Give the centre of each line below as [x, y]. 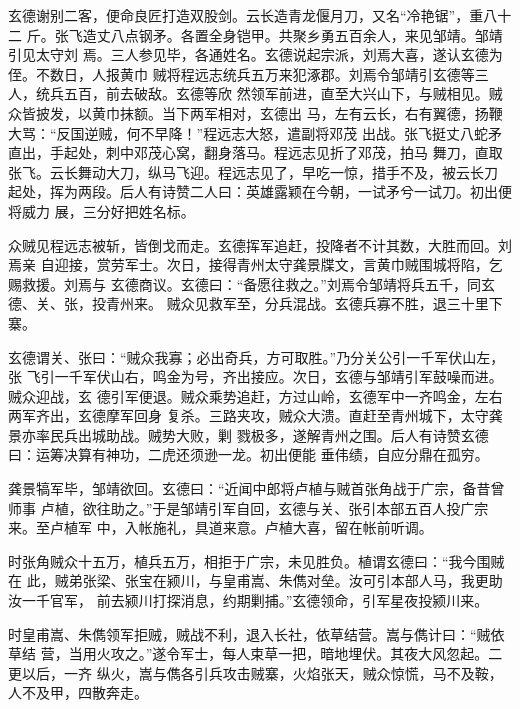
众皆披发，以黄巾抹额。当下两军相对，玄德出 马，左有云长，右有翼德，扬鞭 [255, 112]
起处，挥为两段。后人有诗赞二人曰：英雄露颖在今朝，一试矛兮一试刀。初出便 [260, 191]
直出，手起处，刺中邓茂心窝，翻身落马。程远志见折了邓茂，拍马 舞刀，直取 [255, 152]
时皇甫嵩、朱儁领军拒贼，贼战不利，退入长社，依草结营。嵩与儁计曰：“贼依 [256, 633]
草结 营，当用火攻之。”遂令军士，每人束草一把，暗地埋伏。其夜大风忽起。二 [255, 653]
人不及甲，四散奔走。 [78, 692]
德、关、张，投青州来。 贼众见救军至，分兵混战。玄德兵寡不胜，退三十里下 [255, 303]
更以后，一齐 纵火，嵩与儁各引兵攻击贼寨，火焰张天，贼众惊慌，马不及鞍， [255, 672]
